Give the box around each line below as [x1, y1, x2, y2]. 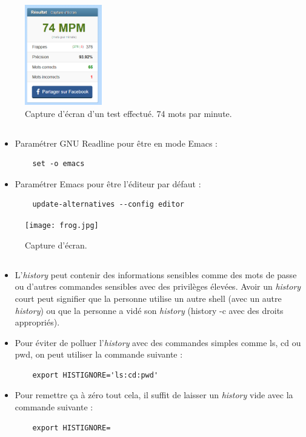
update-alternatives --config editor [32, 200, 184, 209]
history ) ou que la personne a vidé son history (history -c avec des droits [15, 304, 284, 316]
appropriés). [15, 316, 60, 329]
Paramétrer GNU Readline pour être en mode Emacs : [15, 136, 218, 149]
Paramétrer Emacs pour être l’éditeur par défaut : [15, 177, 201, 190]
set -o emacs [32, 159, 85, 168]
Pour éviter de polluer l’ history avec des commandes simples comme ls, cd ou [15, 336, 301, 349]
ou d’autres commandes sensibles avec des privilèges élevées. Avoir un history [15, 280, 301, 293]
